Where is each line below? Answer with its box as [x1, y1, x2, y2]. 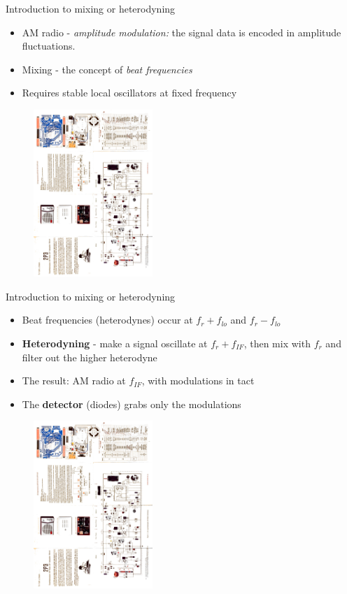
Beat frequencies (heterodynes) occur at [22, 312, 193, 327]
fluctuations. [22, 38, 76, 53]
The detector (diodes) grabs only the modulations [22, 396, 241, 411]
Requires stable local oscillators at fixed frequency [22, 85, 237, 100]
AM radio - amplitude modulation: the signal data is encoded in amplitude [22, 24, 341, 39]
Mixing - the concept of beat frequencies [22, 61, 192, 76]
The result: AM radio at [22, 373, 126, 388]
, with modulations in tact [141, 373, 255, 388]
